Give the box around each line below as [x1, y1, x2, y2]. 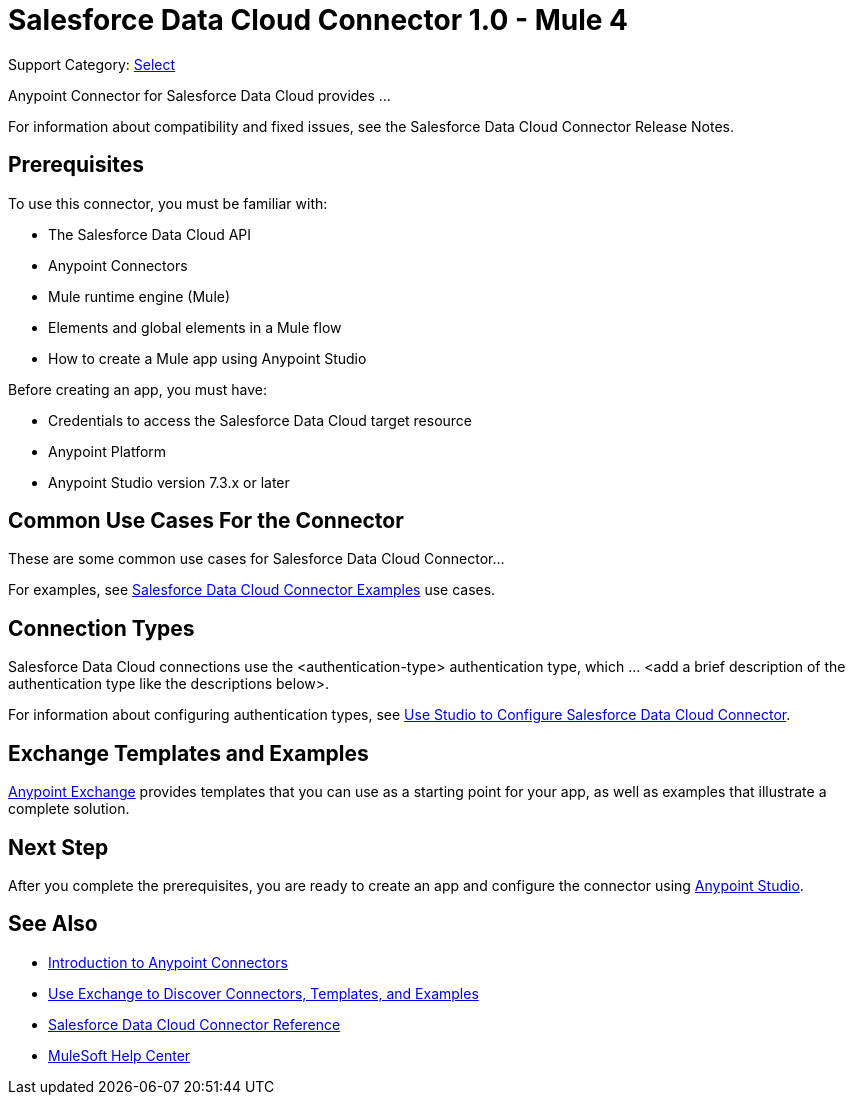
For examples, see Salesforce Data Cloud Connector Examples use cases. [8, 581, 496, 599]
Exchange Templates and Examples [8, 740, 369, 766]
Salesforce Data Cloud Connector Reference [48, 1015, 341, 1033]
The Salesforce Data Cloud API [48, 225, 252, 243]
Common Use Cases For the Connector [8, 508, 404, 534]
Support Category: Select [8, 55, 176, 73]
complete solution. [8, 800, 130, 818]
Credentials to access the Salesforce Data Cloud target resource [48, 411, 473, 429]
